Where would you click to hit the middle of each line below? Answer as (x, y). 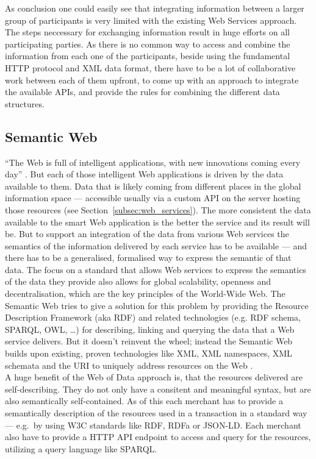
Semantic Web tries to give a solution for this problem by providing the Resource (157, 305)
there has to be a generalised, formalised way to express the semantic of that (148, 258)
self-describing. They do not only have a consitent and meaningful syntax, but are (158, 389)
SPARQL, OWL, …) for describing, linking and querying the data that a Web (150, 329)
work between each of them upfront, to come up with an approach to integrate (152, 80)
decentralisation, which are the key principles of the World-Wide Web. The (145, 294)
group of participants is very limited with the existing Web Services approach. (151, 20)
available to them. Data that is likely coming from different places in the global (153, 186)
